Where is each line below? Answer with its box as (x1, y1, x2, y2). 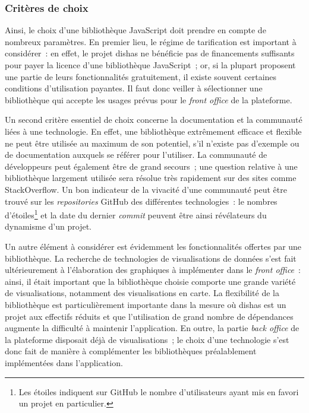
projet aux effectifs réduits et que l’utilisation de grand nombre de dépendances (5, 310, 294, 322)
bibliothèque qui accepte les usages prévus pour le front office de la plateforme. (5, 93, 292, 106)
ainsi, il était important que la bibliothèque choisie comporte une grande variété (5, 275, 296, 287)
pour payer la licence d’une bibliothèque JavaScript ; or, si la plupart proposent (5, 59, 296, 71)
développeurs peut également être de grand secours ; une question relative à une (5, 160, 298, 172)
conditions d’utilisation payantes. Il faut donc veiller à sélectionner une (5, 82, 263, 94)
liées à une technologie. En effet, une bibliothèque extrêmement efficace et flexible (5, 125, 302, 137)
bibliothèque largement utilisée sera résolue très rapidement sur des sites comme (5, 171, 297, 184)
